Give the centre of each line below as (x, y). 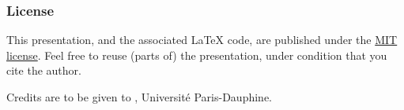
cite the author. (44, 70)
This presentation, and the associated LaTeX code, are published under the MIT (202, 40)
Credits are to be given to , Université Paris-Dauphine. (139, 97)
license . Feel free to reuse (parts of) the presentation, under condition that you (197, 55)
